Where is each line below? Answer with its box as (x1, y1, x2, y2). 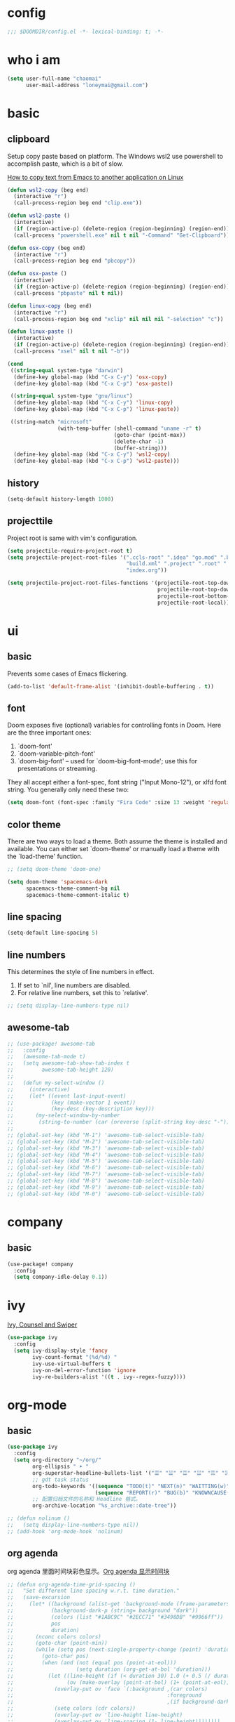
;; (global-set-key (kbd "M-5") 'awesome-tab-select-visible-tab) (7, 1157, 205, 1165)
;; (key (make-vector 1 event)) (7, 1099, 136, 1106)
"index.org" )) (126, 567, 168, 574)
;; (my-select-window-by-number (7, 1112, 120, 1119)
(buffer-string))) (113, 445, 168, 452)
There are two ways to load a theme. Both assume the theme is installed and (7, 837, 227, 846)
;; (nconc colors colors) (7, 1633, 101, 1641)
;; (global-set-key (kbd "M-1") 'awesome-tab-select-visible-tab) (7, 1131, 205, 1138)
